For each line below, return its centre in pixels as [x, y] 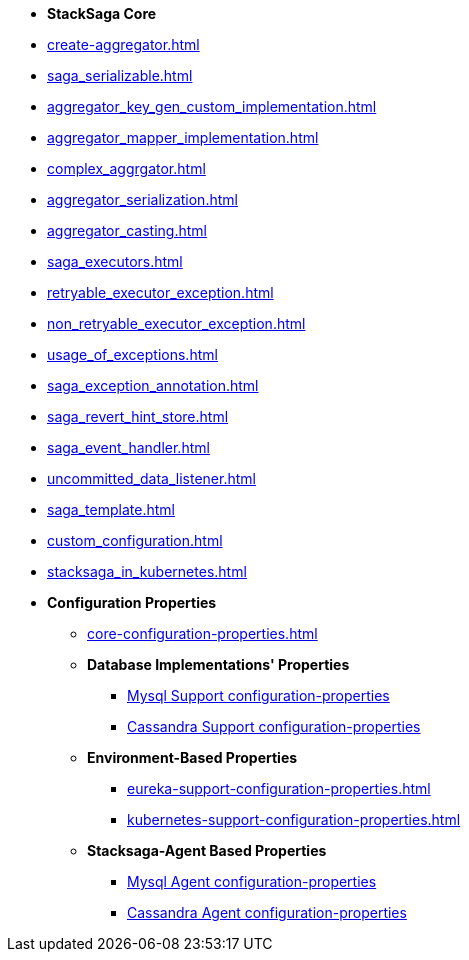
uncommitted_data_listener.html [151, 478]
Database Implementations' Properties [218, 664]
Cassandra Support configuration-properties [274, 726]
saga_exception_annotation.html [153, 385]
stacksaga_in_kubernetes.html [147, 571]
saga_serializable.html [120, 75]
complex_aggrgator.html [126, 168]
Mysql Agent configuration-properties [252, 881]
